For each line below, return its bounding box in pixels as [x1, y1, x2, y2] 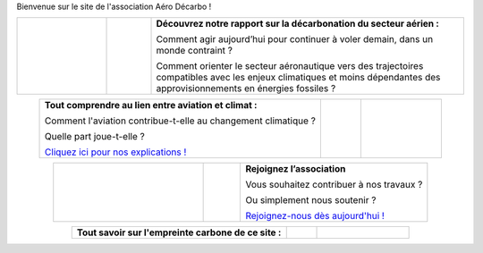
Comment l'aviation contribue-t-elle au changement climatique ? [45, 114, 317, 127]
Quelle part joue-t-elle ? [45, 131, 145, 143]
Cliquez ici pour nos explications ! [45, 146, 187, 158]
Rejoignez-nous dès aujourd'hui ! [245, 210, 385, 223]
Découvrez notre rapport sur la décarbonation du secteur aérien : [156, 18, 440, 30]
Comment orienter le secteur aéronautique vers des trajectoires [156, 60, 424, 72]
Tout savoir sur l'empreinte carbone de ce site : [76, 226, 282, 239]
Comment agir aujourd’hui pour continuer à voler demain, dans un [156, 33, 434, 46]
